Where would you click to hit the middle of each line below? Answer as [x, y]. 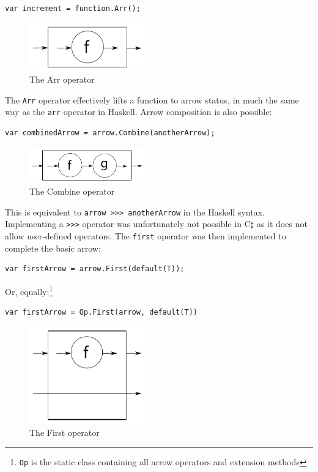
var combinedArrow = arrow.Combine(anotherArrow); [110, 133]
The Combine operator [72, 191]
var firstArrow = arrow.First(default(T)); [95, 269]
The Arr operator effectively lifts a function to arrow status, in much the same [152, 99]
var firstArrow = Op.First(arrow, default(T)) [101, 313]
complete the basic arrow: [53, 248]
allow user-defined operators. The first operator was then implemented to [146, 236]
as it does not [282, 224]
